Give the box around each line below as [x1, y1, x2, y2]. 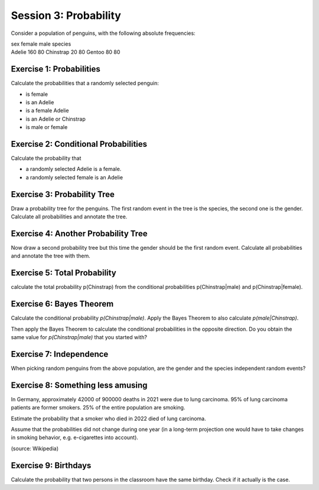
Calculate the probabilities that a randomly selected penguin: [11, 80, 159, 87]
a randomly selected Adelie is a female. [25, 166, 122, 173]
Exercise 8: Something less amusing [11, 380, 148, 390]
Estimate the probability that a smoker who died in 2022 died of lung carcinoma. [11, 415, 206, 422]
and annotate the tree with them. [11, 252, 91, 260]
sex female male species [11, 40, 71, 47]
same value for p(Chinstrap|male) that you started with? [11, 334, 148, 341]
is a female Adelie [25, 107, 69, 114]
